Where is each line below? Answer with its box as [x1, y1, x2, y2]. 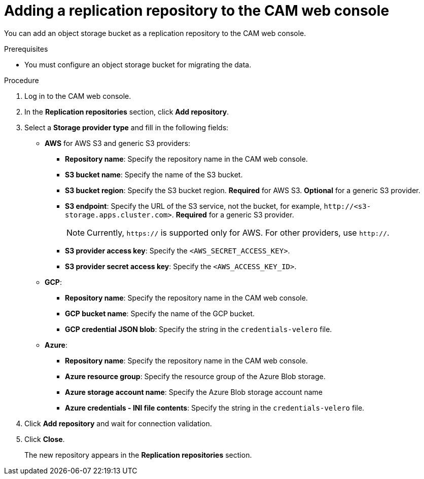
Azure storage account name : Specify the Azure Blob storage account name [65, 387, 323, 396]
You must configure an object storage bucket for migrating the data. [24, 60, 252, 69]
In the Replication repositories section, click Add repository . [24, 107, 229, 116]
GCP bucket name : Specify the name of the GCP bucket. [65, 309, 255, 318]
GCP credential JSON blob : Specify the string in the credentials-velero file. [65, 324, 332, 334]
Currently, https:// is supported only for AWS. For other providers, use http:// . [87, 227, 390, 238]
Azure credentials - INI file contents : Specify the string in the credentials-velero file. [65, 403, 365, 412]
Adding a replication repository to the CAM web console [4, 2, 390, 19]
